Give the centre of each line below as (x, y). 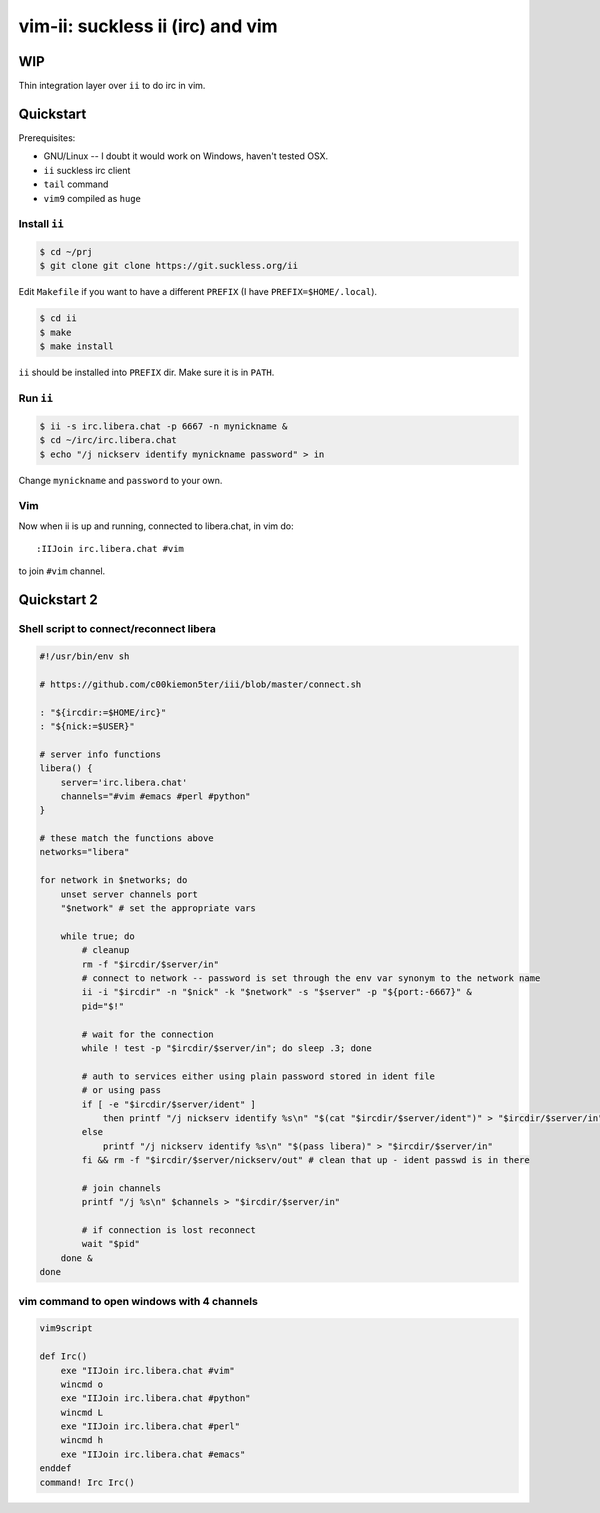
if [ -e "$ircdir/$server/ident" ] (169, 1104)
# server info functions (100, 754)
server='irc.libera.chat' (124, 782)
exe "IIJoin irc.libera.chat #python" (155, 1398)
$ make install (76, 346)
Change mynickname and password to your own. (120, 480)
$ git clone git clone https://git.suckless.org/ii (169, 266)
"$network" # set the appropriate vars (158, 908)
